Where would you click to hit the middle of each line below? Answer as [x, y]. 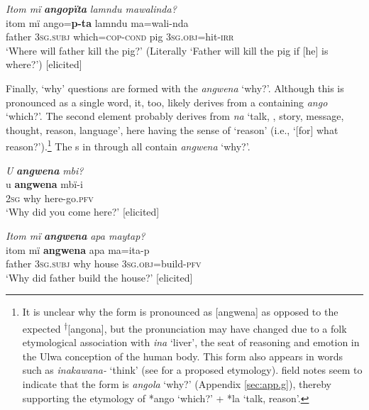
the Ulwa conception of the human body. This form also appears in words [182, 356]
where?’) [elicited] [44, 64]
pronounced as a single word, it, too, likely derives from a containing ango [167, 102]
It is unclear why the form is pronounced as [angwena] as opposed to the [180, 312]
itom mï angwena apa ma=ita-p [78, 249]
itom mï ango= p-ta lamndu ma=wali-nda [97, 22]
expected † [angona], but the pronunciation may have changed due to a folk [184, 327]
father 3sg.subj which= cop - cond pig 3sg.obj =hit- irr [120, 37]
